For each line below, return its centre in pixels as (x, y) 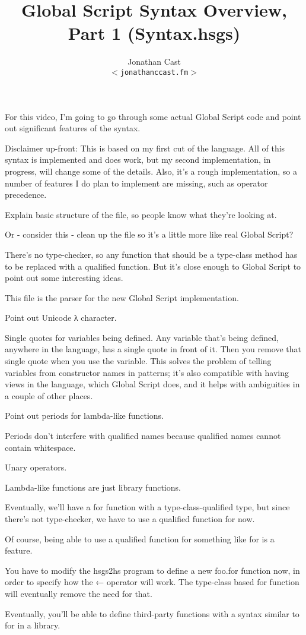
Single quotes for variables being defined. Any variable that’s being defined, (142, 337)
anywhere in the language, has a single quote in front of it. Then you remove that (153, 349)
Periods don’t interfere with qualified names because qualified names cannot (143, 436)
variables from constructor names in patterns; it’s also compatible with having (147, 372)
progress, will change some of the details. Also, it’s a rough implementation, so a (151, 171)
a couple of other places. (49, 395)
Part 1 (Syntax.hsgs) (154, 33)
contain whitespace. (40, 447)
